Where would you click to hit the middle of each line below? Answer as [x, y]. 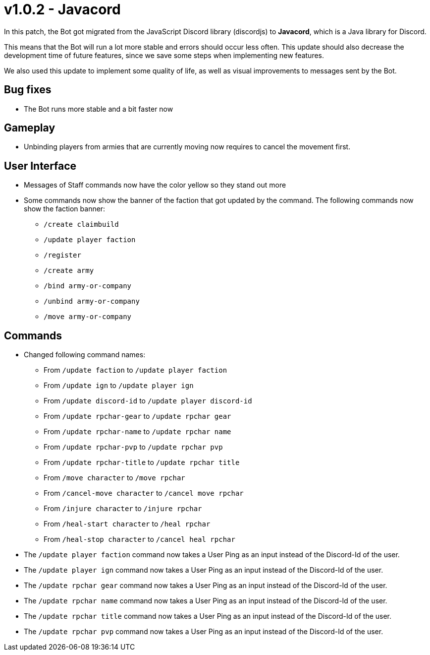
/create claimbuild [81, 225]
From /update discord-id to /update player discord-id [148, 401]
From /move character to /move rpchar [114, 478]
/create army [69, 271]
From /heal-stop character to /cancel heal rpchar [139, 539]
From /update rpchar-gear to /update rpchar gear [137, 416]
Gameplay [30, 128]
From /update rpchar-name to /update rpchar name [137, 432]
